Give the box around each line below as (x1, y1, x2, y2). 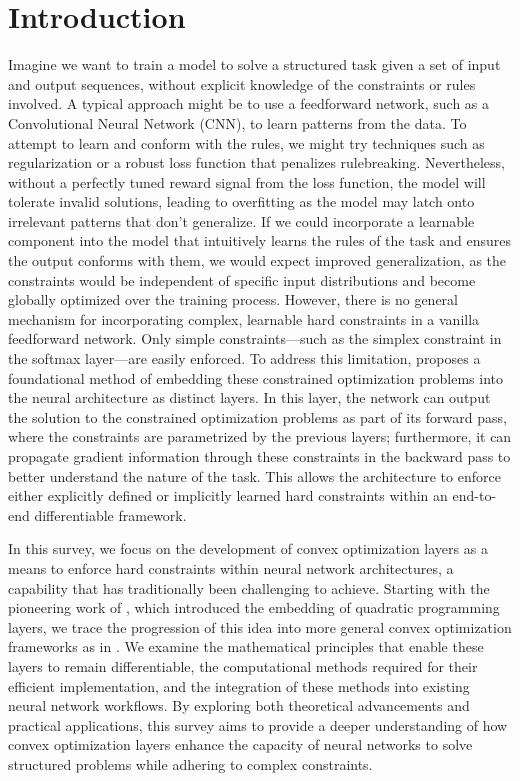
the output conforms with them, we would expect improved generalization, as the (8, 250, 507, 271)
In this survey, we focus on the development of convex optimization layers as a (8, 538, 488, 559)
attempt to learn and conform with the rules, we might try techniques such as (8, 132, 485, 153)
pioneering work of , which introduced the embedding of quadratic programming (8, 597, 500, 618)
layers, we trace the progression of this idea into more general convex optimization (8, 616, 512, 637)
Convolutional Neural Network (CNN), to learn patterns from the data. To (8, 112, 467, 133)
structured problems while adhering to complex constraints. (8, 753, 373, 774)
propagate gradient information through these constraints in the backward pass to (8, 446, 511, 466)
